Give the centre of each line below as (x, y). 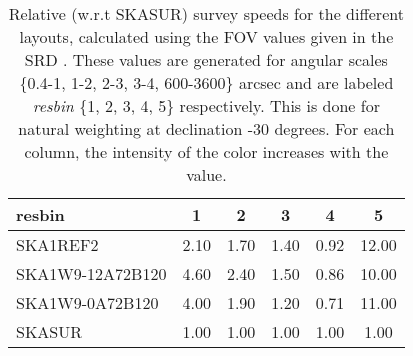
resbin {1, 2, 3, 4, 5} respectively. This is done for (206, 105)
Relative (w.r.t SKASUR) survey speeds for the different (206, 13)
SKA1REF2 (57, 244)
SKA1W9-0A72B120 (87, 302)
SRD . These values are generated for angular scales (206, 59)
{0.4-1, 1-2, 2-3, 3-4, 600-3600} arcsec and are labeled (206, 82)
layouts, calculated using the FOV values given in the (206, 36)
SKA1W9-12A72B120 (91, 273)
